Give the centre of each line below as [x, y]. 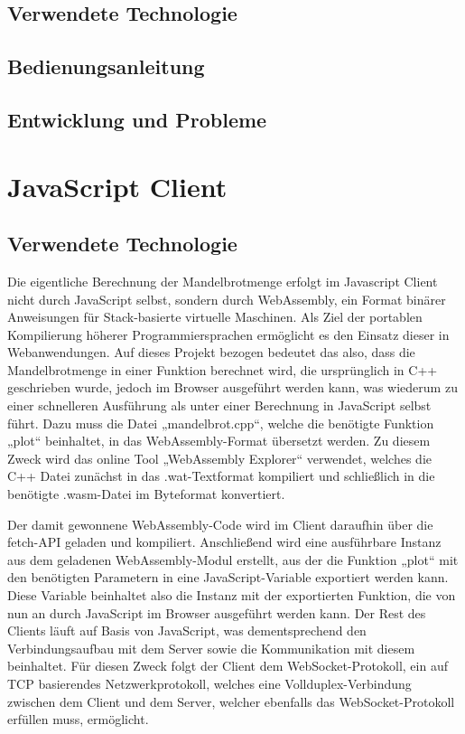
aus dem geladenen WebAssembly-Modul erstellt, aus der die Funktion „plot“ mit [233, 559]
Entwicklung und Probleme [137, 119]
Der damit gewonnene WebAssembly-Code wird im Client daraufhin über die [220, 524]
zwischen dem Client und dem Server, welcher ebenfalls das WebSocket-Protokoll [231, 701]
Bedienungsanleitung [106, 66]
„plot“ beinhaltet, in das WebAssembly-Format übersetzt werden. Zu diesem [219, 441]
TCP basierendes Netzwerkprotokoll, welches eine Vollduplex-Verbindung [209, 683]
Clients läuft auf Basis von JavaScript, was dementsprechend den [187, 630]
